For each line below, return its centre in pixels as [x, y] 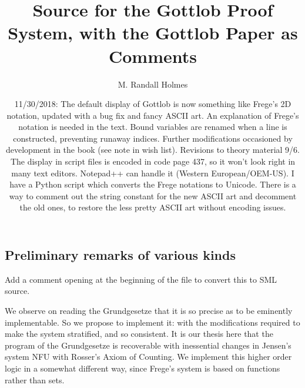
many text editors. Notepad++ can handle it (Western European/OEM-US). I [153, 173]
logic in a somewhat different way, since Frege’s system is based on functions [143, 368]
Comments [153, 56]
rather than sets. [35, 379]
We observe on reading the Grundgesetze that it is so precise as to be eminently [149, 311]
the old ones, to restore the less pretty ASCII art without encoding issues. [153, 207]
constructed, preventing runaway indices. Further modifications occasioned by [153, 138]
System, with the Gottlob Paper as [153, 33]
